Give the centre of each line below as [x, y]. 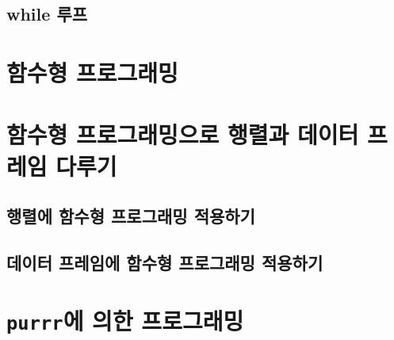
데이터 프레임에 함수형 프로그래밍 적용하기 [165, 262]
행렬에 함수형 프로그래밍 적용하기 [131, 216]
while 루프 [47, 14]
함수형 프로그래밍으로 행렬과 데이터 [183, 134]
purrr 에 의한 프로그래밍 [125, 321]
